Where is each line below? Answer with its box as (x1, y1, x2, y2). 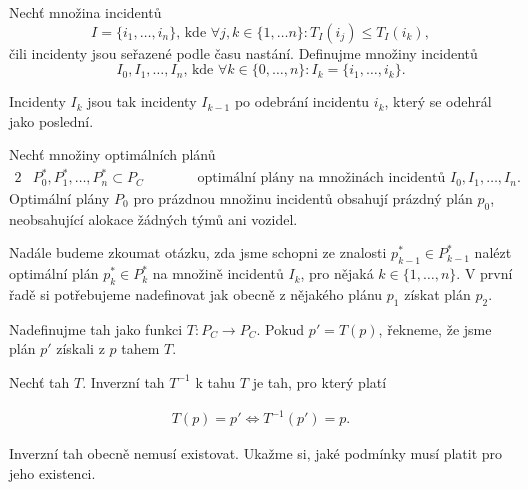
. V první (456, 263, 513, 284)
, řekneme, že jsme (378, 318, 492, 339)
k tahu (195, 371, 236, 392)
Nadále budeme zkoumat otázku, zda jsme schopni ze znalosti (9, 242, 387, 263)
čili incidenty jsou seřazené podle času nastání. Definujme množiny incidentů (9, 42, 478, 63)
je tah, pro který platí (252, 371, 387, 392)
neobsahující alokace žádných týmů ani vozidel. (9, 208, 298, 229)
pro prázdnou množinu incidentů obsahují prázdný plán (133, 187, 473, 208)
